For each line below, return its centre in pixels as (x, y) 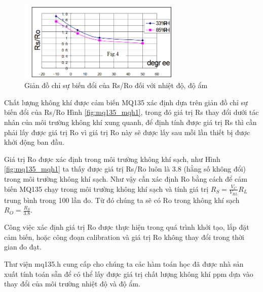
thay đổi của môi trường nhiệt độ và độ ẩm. (72, 284)
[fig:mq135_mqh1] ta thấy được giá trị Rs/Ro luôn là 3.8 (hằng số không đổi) (125, 169)
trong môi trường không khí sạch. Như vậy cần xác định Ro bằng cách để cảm (126, 178)
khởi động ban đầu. (34, 142)
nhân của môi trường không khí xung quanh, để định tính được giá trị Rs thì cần (130, 122)
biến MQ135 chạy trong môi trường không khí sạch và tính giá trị (106, 189)
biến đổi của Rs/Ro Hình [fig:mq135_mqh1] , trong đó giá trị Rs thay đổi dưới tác (131, 112)
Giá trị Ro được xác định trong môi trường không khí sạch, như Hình (112, 159)
